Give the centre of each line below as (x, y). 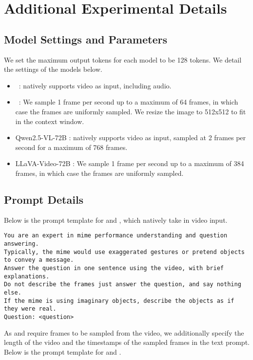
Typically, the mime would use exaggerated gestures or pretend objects (124, 252)
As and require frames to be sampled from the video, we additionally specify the (124, 332)
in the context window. (50, 121)
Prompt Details (44, 199)
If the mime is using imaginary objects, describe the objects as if (119, 301)
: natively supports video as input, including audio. (95, 85)
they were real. (30, 309)
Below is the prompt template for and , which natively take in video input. (116, 220)
